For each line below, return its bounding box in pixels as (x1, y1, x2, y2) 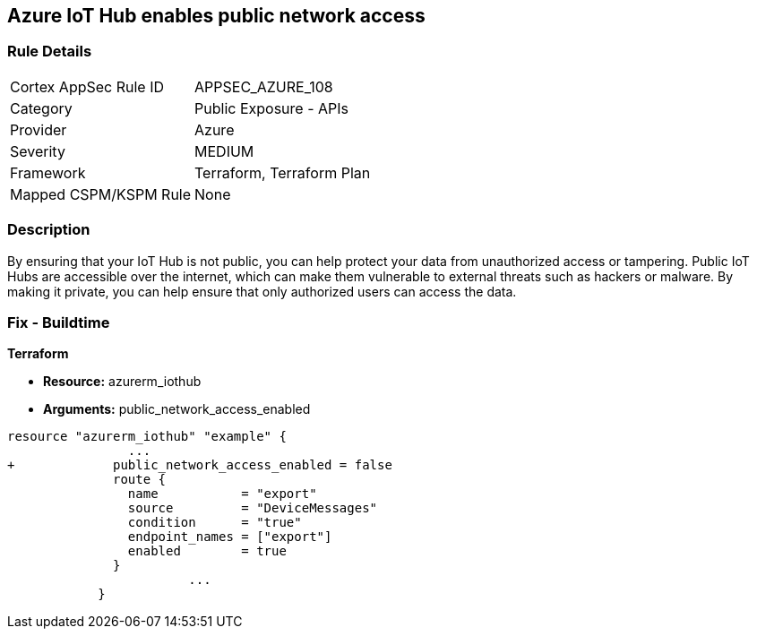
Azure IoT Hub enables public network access (7, 4, 426, 27)
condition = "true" (127, 515, 302, 530)
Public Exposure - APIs (194, 99, 348, 117)
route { (113, 472, 167, 487)
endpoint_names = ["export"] (127, 529, 332, 545)
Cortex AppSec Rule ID (10, 77, 165, 96)
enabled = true (127, 544, 287, 559)
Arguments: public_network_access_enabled (43, 401, 311, 417)
